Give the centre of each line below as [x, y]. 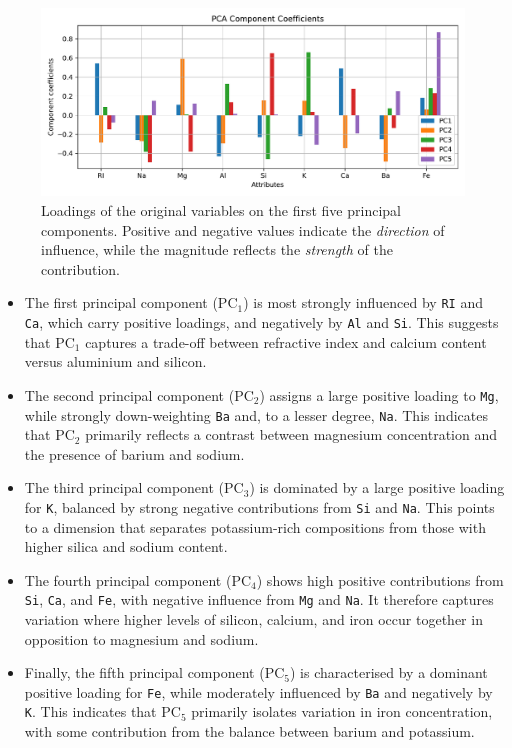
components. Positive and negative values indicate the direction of [243, 229]
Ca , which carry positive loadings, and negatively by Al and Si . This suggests [261, 322]
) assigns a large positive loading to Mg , [379, 394]
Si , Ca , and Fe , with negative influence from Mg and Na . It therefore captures [259, 599]
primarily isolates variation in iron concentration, [342, 711]
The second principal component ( [129, 394]
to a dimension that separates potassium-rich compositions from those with [255, 526]
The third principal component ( [124, 487]
